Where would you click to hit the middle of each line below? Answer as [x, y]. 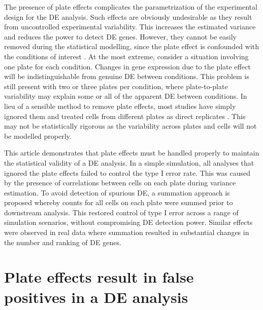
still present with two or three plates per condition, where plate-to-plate [116, 86]
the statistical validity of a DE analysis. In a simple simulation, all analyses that [129, 162]
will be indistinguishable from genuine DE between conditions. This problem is [127, 76]
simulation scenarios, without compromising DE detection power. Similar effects [128, 222]
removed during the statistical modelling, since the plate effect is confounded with [132, 46]
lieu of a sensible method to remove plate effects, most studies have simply [120, 106]
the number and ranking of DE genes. [63, 242]
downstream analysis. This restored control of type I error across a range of [121, 212]
